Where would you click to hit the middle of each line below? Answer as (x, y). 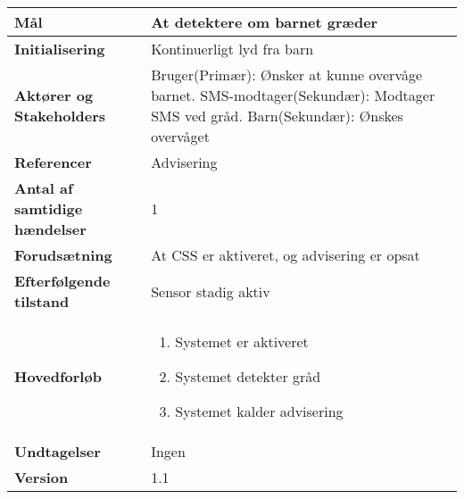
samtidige (49, 208)
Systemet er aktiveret (242, 341)
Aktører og (54, 95)
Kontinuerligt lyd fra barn (232, 49)
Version (41, 477)
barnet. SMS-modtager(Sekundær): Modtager (293, 95)
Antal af (44, 188)
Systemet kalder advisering (259, 411)
